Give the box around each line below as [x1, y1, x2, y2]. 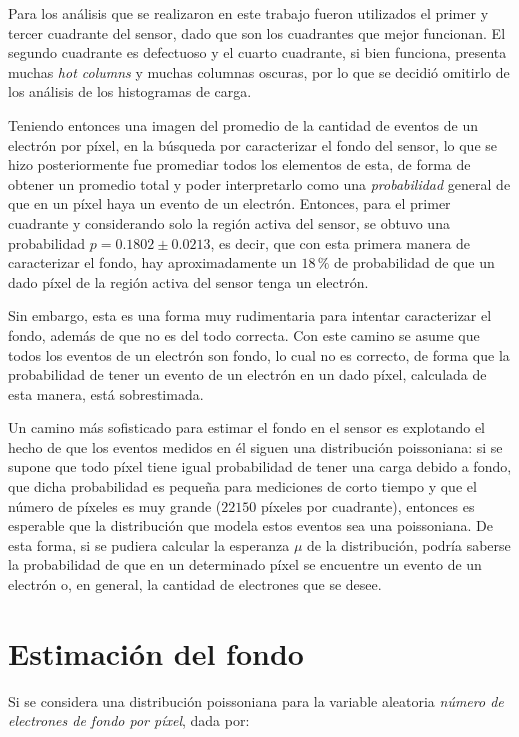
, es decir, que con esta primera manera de [210, 232, 471, 253]
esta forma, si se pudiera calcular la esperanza [8, 534, 290, 555]
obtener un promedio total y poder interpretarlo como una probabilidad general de [8, 173, 511, 194]
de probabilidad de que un [334, 252, 495, 273]
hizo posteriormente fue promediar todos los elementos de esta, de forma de [8, 154, 471, 175]
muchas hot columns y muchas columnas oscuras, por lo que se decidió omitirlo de [8, 61, 510, 82]
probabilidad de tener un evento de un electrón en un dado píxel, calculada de [8, 364, 487, 385]
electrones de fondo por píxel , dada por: [8, 710, 250, 731]
